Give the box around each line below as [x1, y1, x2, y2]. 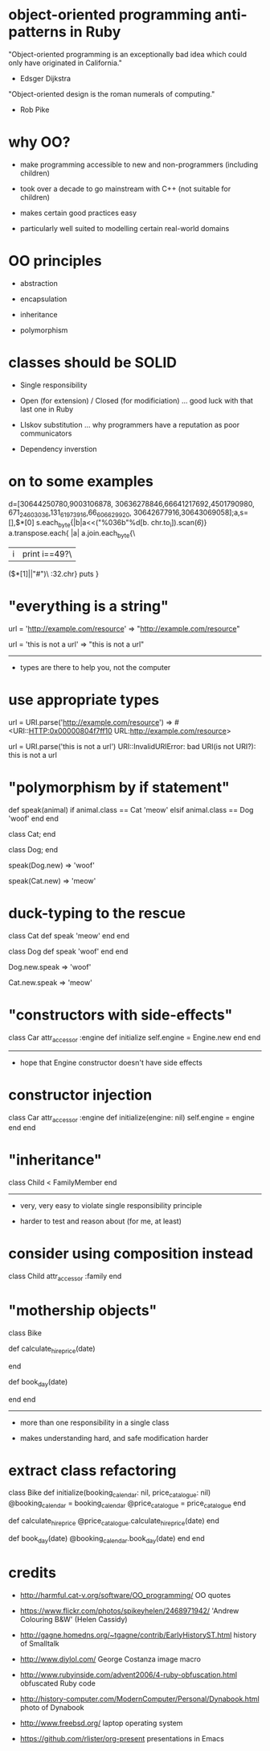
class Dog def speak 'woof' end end [8, 946, 129, 956]
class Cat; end [8, 829, 56, 838]
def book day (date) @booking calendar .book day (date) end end [8, 1533, 205, 1545]
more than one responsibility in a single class [19, 1418, 170, 1427]
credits [8, 1563, 56, 1582]
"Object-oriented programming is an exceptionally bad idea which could [8, 49, 247, 59]
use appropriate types [8, 691, 159, 710]
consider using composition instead [8, 1244, 254, 1263]
